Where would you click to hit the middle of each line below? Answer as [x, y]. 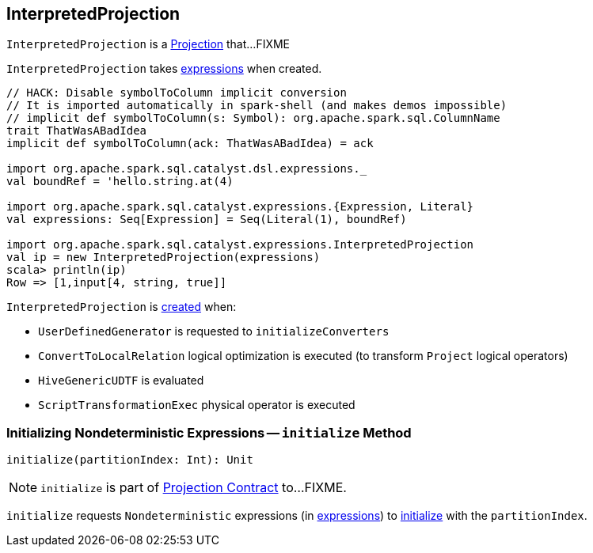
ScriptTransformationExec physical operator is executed [197, 405]
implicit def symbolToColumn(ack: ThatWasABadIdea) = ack [190, 144]
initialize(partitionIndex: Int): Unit [130, 460]
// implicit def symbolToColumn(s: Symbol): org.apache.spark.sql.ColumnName [253, 118]
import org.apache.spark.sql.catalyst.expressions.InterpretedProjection [240, 245]
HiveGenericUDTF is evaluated [121, 381]
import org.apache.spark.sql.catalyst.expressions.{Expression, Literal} [240, 207]
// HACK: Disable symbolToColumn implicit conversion [177, 93]
